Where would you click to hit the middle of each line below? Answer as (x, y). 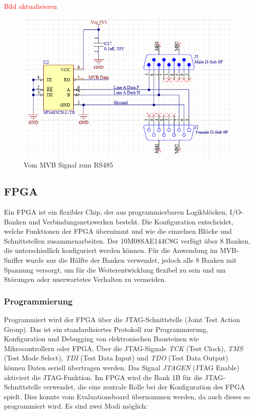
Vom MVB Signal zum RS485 (68, 165)
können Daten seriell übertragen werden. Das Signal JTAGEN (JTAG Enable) (122, 367)
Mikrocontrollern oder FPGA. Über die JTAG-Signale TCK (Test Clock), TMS (124, 348)
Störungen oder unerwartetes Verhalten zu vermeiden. (85, 279)
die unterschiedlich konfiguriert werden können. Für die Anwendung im (111, 250)
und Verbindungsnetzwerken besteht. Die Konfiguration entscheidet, (131, 221)
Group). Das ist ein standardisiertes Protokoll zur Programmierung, (106, 329)
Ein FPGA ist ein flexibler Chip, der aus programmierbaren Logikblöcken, (116, 211)
